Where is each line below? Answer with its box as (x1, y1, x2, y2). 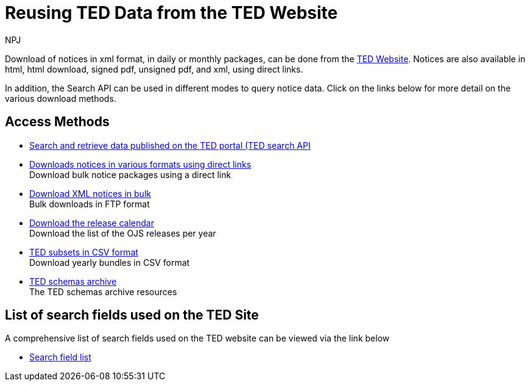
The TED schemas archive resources (29, 286, 177, 297)
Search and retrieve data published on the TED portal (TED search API (29, 140, 311, 151)
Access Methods (5, 114, 110, 130)
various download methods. (5, 93, 116, 104)
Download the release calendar (29, 217, 154, 228)
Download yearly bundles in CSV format (29, 257, 190, 268)
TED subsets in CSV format (29, 246, 138, 257)
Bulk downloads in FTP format (29, 198, 150, 209)
